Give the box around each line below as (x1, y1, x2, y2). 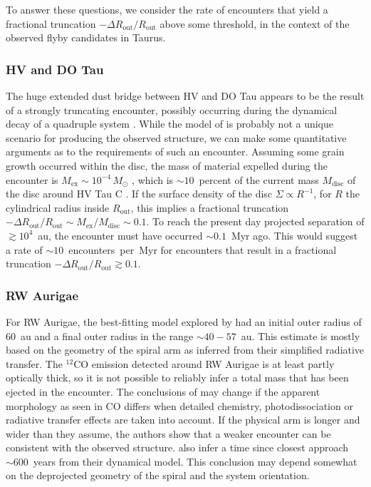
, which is (132, 172, 174, 187)
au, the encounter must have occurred (38, 227, 203, 242)
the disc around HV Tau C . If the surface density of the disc (6, 186, 273, 201)
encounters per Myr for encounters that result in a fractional (68, 242, 337, 257)
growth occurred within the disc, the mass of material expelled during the (6, 158, 328, 173)
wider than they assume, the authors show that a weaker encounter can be (6, 426, 331, 441)
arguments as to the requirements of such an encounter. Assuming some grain (6, 144, 345, 159)
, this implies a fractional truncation (130, 200, 289, 215)
